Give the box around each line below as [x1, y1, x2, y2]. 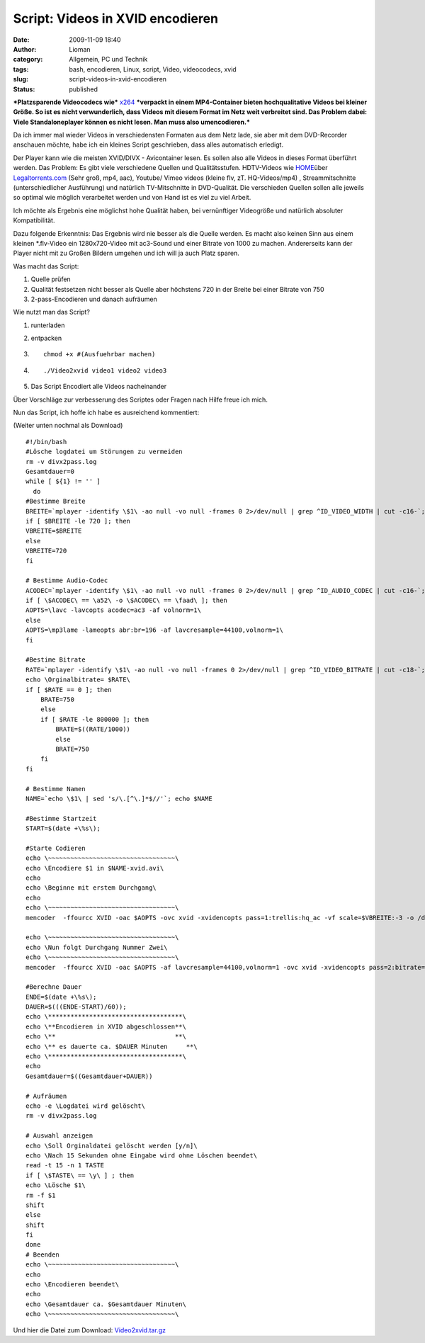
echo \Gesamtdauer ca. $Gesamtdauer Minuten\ [25, 1300, 187, 1308]
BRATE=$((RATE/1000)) [55, 725, 131, 733]
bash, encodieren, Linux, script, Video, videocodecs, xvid [69, 64, 237, 74]
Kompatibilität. [13, 216, 55, 225]
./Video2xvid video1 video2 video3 [43, 366, 167, 375]
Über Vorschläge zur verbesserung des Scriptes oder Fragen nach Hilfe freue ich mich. [13, 395, 268, 404]
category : [13, 55, 43, 64]
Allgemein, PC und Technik [69, 55, 148, 64]
